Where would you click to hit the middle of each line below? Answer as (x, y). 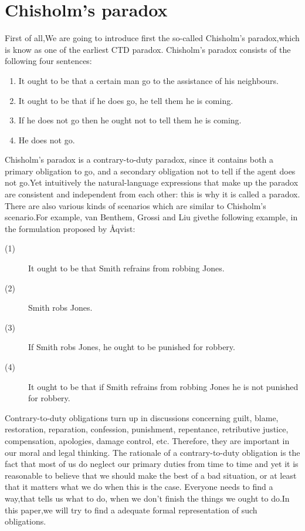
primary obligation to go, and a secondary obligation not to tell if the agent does (150, 171)
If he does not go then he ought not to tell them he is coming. (130, 120)
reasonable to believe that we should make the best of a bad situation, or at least (151, 475)
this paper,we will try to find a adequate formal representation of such (131, 510)
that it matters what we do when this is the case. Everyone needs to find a (139, 487)
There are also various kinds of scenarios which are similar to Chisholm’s (135, 205)
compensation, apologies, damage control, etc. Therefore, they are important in (147, 440)
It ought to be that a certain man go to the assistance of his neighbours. (148, 80)
